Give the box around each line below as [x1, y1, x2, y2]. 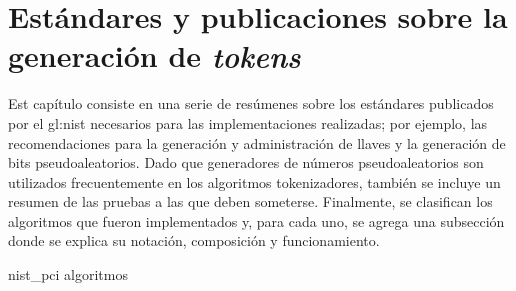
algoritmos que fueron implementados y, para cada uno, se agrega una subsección [8, 210, 505, 231]
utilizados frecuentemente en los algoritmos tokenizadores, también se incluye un [8, 171, 501, 192]
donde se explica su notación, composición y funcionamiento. [8, 230, 380, 251]
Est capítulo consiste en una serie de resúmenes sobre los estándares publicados [8, 93, 494, 114]
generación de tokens [8, 35, 301, 77]
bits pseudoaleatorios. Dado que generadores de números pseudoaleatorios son [8, 152, 484, 173]
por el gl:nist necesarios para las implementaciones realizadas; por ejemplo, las [8, 112, 488, 133]
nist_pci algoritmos [8, 264, 128, 285]
